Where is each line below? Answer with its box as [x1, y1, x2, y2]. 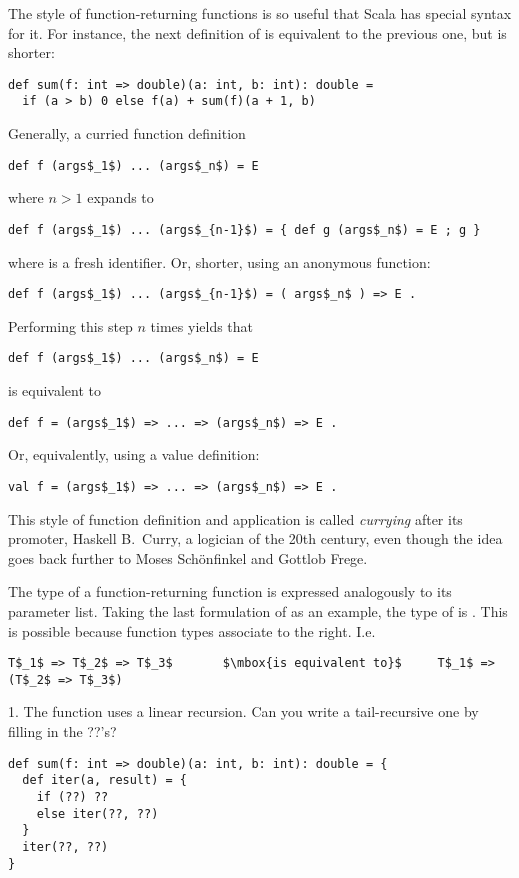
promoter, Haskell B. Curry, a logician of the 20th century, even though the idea [8, 528, 503, 549]
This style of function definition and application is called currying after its [8, 508, 463, 529]
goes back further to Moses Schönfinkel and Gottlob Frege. [8, 547, 368, 568]
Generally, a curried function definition [8, 123, 246, 144]
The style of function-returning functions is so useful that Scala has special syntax [8, 3, 512, 23]
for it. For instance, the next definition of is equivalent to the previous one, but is [8, 22, 507, 43]
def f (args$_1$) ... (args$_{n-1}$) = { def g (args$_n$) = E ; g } [8, 222, 481, 237]
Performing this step [8, 315, 133, 336]
